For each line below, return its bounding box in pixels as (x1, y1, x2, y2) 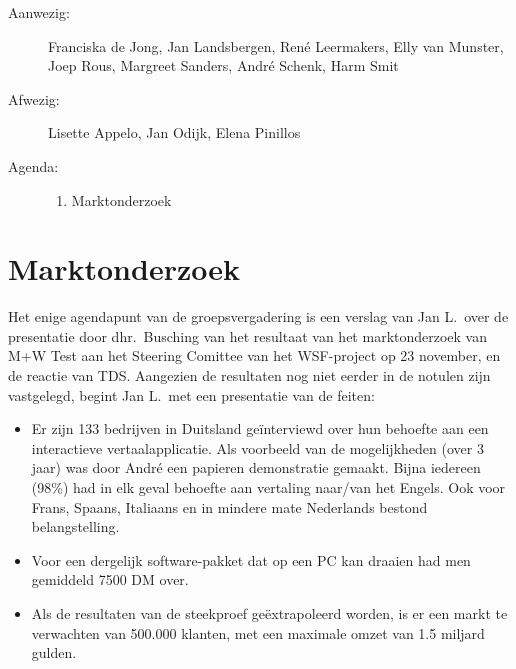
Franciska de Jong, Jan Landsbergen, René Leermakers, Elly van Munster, (48, 35, 504, 56)
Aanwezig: (8, 2, 70, 22)
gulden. (31, 642, 77, 663)
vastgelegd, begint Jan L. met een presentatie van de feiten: (8, 384, 375, 405)
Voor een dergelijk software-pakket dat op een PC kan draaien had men (31, 549, 471, 570)
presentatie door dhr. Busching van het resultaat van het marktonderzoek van (8, 325, 488, 346)
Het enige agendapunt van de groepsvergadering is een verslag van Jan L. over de (8, 306, 509, 327)
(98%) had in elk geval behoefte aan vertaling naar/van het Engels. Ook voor (31, 477, 506, 498)
